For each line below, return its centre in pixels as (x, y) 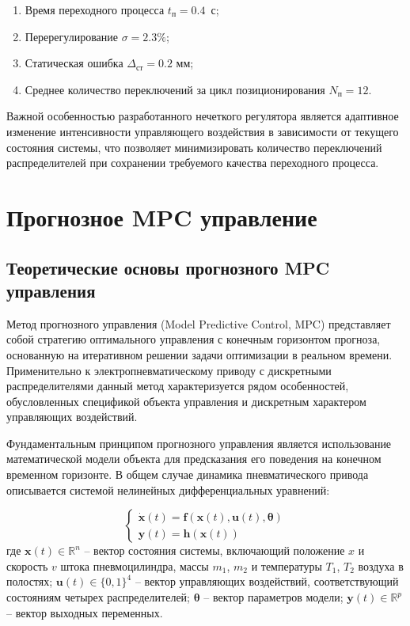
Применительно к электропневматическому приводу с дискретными (169, 370)
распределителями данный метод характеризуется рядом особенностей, (178, 386)
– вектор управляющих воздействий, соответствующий (267, 581)
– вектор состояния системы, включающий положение (214, 550)
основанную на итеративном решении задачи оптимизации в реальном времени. (199, 354)
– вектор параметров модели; (273, 597)
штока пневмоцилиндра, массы (135, 565)
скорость (27, 565)
